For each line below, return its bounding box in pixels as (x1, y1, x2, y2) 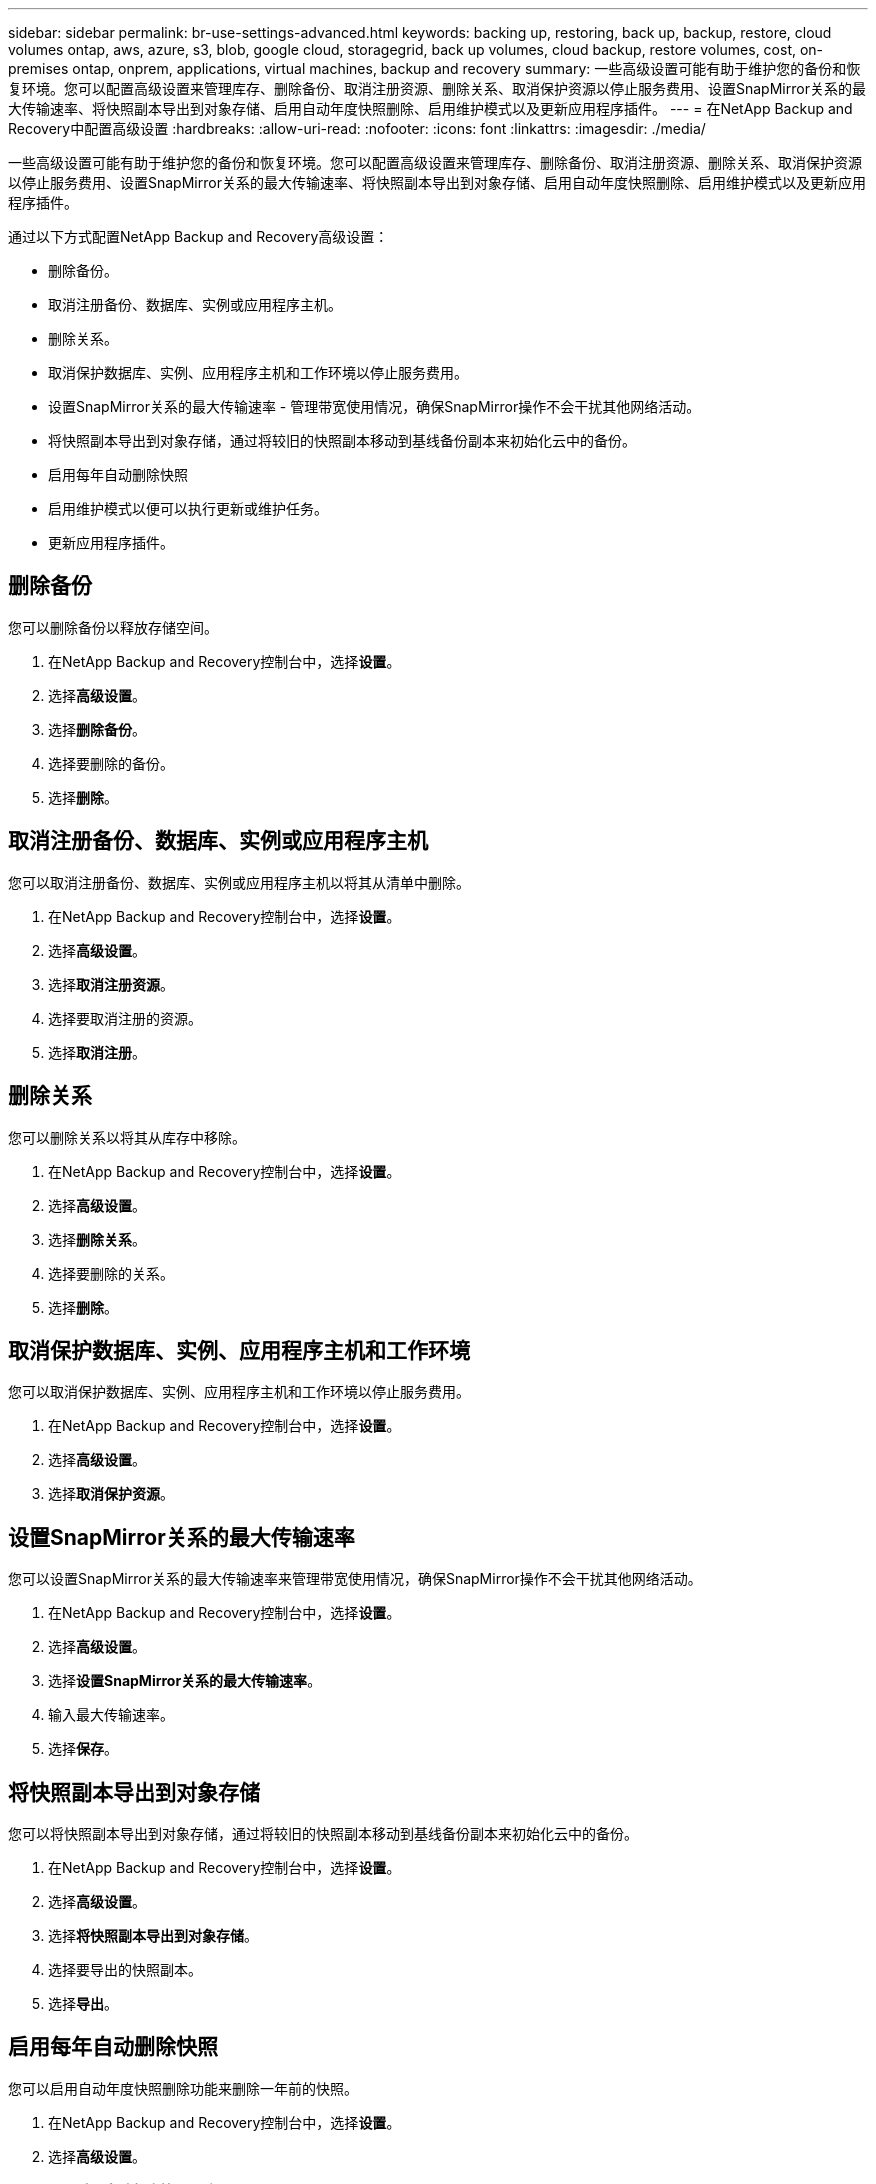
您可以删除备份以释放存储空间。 (8, 618, 218, 636)
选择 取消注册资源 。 (48, 975, 174, 993)
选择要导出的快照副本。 (48, 1961, 202, 1979)
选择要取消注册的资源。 (48, 1009, 202, 1027)
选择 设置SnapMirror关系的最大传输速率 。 (48, 1672, 322, 1690)
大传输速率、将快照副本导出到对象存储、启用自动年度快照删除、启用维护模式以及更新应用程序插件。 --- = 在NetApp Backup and (8, 100, 853, 117)
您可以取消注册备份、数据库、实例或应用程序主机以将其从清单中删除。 (8, 873, 470, 891)
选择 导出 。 (48, 1995, 118, 2013)
